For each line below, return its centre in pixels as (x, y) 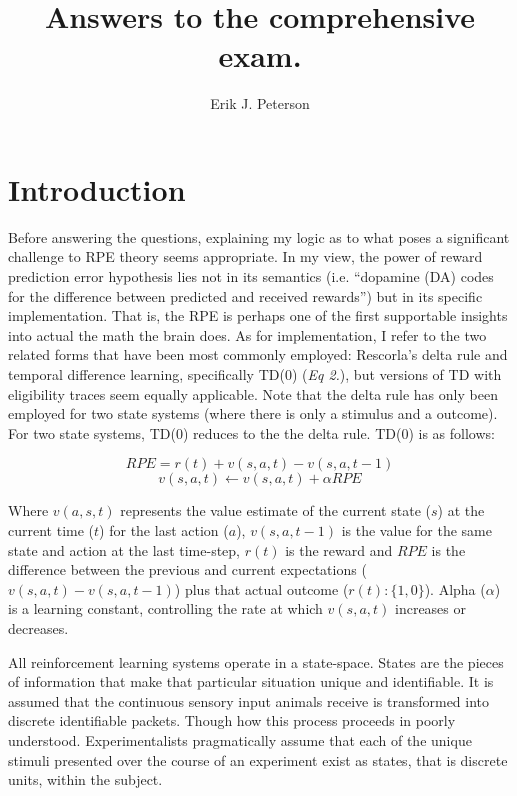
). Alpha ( (455, 588)
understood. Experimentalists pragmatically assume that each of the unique (240, 739)
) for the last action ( (164, 529)
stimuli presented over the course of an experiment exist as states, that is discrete (258, 759)
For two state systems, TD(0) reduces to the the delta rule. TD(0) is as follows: (251, 432)
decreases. (38, 627)
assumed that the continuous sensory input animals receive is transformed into (249, 700)
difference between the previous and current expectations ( (187, 569)
